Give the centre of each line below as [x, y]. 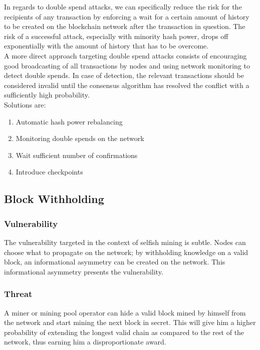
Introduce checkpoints [49, 172]
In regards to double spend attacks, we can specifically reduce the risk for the [123, 6]
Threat [18, 294]
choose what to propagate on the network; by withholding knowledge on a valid [126, 252]
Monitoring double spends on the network [80, 138]
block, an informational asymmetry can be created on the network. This [115, 262]
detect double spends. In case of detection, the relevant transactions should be [124, 75]
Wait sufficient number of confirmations [77, 155]
